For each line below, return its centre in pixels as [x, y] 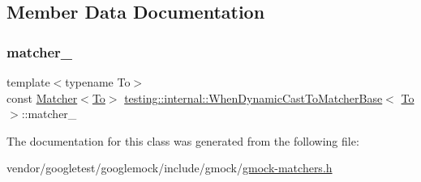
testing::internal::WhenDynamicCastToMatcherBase [253, 97]
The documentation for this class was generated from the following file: [183, 140]
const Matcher [42, 97]
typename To [98, 82]
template [28, 82]
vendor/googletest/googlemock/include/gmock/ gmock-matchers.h [170, 168]
